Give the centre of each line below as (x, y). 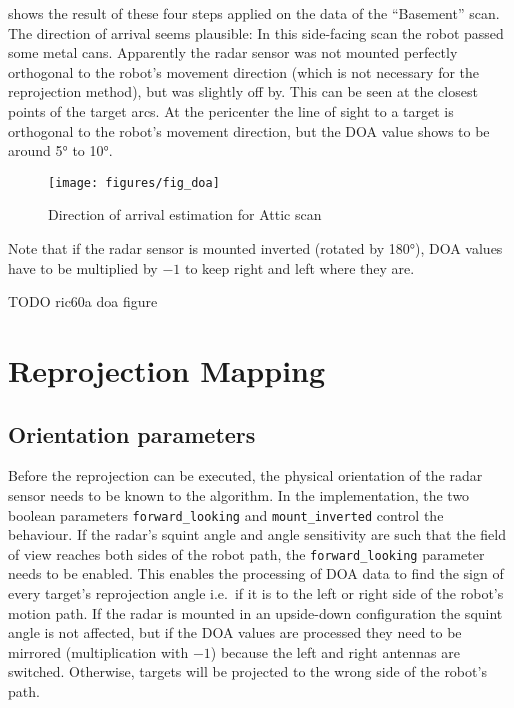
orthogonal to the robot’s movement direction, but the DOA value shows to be (249, 130)
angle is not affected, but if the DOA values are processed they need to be (235, 632)
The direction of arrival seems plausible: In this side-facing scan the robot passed (256, 32)
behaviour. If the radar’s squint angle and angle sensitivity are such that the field (257, 534)
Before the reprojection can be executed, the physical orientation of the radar (245, 475)
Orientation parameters (132, 433)
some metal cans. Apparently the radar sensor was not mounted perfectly (233, 52)
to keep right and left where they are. (299, 267)
